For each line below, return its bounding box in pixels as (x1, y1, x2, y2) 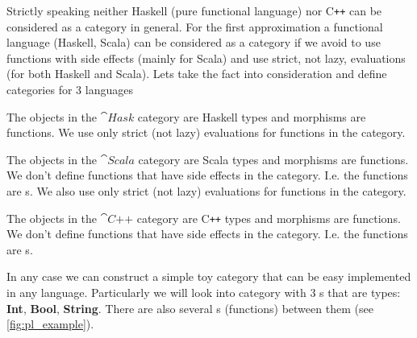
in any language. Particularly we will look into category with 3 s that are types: (6, 284, 401, 301)
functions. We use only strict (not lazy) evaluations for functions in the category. (6, 124, 406, 141)
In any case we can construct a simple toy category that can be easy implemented (6, 268, 411, 285)
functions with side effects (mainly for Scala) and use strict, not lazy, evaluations (6, 49, 406, 66)
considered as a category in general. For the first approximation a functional (6, 18, 383, 35)
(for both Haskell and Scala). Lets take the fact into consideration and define (6, 65, 387, 82)
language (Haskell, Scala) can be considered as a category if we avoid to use (6, 34, 381, 51)
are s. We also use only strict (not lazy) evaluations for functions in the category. (6, 183, 407, 199)
